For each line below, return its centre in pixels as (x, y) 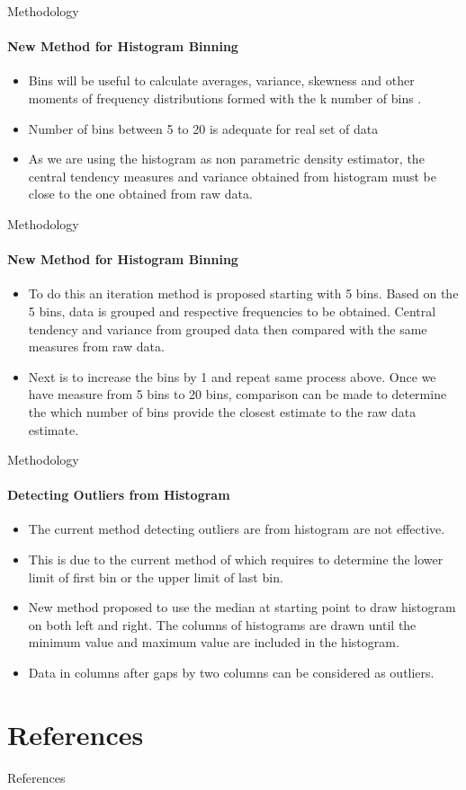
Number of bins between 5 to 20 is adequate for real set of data (203, 128)
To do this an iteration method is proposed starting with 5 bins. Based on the (243, 293)
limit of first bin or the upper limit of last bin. (156, 577)
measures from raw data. (96, 346)
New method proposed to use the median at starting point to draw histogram (242, 607)
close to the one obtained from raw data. (140, 194)
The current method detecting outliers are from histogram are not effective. (237, 529)
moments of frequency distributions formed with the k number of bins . (225, 98)
